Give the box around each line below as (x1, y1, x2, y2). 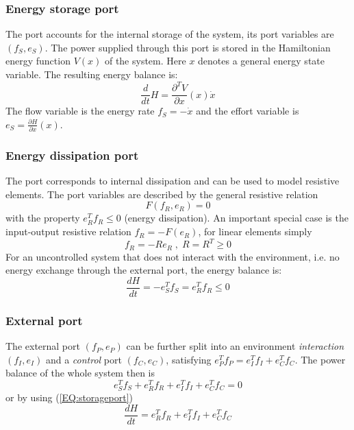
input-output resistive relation (5, 224, 131, 239)
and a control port (45, 352, 122, 366)
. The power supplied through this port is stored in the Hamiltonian (45, 40, 331, 54)
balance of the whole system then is (5, 366, 155, 380)
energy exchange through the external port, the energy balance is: (5, 263, 282, 277)
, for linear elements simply (198, 224, 312, 239)
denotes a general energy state (198, 53, 325, 68)
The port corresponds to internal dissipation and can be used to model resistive (5, 174, 340, 188)
